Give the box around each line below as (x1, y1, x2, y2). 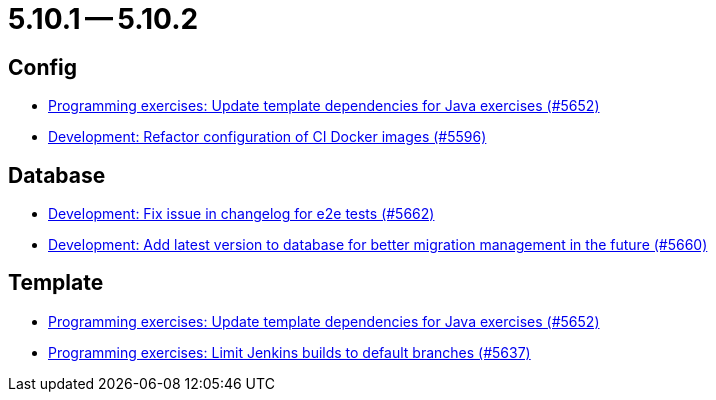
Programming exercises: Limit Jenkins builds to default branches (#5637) (48, 343, 531, 361)
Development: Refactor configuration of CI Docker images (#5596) (48, 128, 487, 146)
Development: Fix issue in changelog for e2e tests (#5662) (48, 205, 435, 223)
